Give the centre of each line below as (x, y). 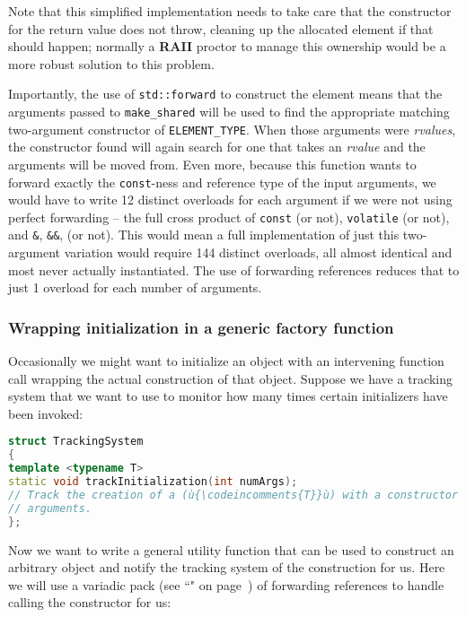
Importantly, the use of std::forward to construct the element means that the (225, 94)
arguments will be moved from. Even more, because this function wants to (212, 164)
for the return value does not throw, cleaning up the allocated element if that (221, 28)
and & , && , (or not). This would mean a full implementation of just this (204, 235)
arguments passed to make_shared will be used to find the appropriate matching (229, 112)
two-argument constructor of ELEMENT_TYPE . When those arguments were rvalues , (232, 129)
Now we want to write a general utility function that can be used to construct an (231, 549)
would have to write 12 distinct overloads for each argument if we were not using (230, 200)
